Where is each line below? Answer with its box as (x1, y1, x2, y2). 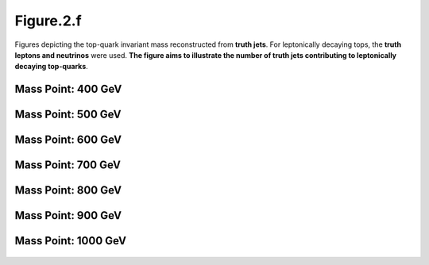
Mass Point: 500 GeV (14, 108, 122, 121)
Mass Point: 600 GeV (14, 133, 122, 147)
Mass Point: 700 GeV (14, 159, 121, 172)
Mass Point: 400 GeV (14, 83, 122, 96)
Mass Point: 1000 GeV (14, 234, 127, 248)
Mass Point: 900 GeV (14, 209, 122, 222)
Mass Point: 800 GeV (14, 183, 122, 198)
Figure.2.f (14, 12, 83, 29)
